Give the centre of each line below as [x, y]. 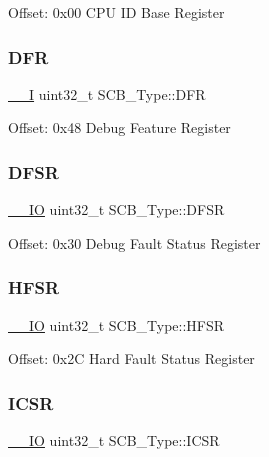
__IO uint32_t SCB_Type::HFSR [116, 324]
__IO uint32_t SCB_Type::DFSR [116, 209]
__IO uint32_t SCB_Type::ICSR [114, 440]
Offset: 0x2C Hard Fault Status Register [131, 358]
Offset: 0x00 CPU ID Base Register [116, 12]
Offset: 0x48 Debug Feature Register [119, 127]
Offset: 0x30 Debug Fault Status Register [134, 242]
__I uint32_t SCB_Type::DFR [107, 93]
